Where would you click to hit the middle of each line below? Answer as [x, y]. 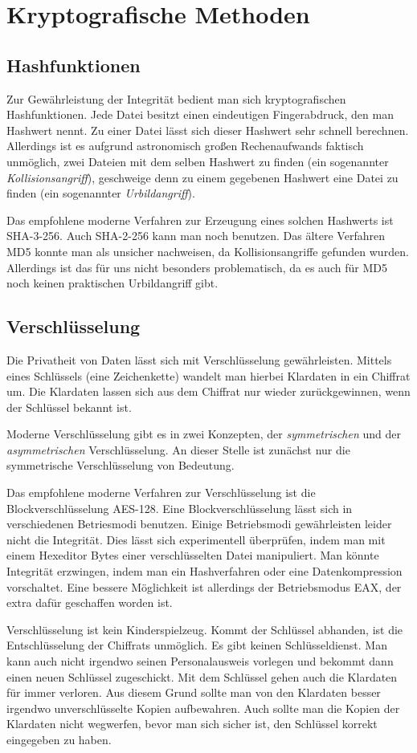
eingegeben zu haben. [59, 739]
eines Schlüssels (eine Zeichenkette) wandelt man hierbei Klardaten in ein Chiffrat [208, 375]
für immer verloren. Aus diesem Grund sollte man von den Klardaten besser [194, 692]
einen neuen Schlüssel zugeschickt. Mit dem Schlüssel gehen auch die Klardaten [202, 676]
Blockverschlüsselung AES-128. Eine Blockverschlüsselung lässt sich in [180, 508]
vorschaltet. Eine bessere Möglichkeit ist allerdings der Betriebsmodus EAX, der [204, 586]
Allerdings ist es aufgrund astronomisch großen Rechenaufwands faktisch [185, 146]
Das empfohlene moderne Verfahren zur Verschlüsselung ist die [161, 493]
